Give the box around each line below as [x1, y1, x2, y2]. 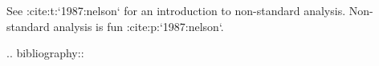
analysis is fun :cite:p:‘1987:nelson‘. [53, 17, 224, 34]
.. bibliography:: [6, 45, 84, 61]
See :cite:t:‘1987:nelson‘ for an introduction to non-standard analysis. [6, 2, 346, 18]
